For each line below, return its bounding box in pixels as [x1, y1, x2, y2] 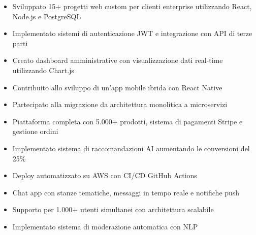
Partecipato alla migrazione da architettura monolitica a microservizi [12, 99, 228, 110]
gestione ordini [12, 126, 58, 137]
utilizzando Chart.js [12, 64, 74, 75]
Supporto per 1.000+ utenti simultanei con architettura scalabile [12, 204, 214, 215]
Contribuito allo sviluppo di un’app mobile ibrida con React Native [12, 82, 222, 92]
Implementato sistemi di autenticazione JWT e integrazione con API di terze [12, 28, 252, 39]
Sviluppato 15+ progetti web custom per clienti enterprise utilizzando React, [12, 1, 252, 11]
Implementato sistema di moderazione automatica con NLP [12, 221, 198, 231]
